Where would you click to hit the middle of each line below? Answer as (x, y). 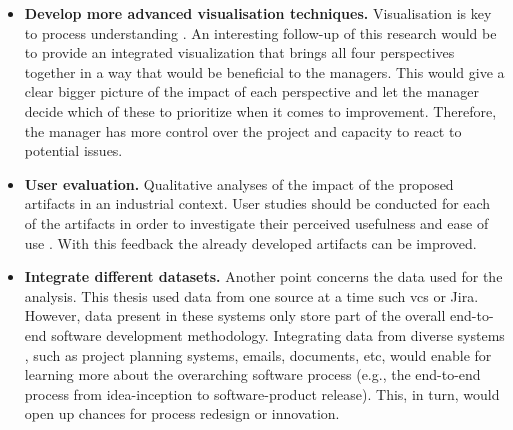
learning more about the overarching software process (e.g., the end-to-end (252, 374)
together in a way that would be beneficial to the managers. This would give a (264, 71)
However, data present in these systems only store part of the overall (235, 315)
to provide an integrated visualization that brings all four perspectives (239, 52)
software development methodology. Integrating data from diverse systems (278, 334)
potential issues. (73, 150)
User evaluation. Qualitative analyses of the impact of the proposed (239, 183)
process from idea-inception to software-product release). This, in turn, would (262, 393)
